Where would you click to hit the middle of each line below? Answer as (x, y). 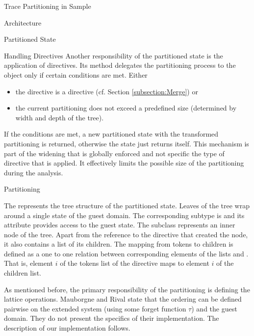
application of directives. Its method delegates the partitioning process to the (120, 65)
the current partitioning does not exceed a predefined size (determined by (126, 108)
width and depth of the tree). (60, 117)
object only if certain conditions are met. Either (76, 74)
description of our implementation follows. (67, 328)
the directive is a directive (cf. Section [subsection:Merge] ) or (107, 91)
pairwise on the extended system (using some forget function (95, 308)
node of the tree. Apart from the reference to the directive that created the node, (126, 234)
